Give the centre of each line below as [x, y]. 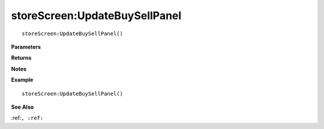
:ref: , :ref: [27, 118]
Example [22, 80]
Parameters [26, 47]
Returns [21, 58]
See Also [22, 107]
